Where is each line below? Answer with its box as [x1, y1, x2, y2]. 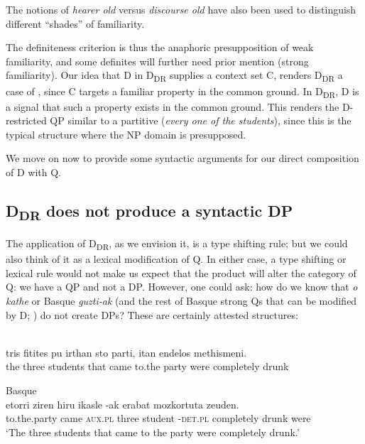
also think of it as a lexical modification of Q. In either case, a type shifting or [6, 251, 347, 266]
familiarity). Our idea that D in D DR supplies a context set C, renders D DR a [6, 67, 343, 85]
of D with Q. [6, 165, 61, 179]
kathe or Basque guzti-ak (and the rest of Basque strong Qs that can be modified [6, 293, 357, 308]
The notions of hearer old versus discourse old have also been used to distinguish [6, 2, 356, 16]
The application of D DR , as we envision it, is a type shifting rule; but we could [6, 236, 348, 252]
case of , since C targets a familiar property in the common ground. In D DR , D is [6, 83, 359, 100]
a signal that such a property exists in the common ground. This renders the [6, 99, 339, 114]
